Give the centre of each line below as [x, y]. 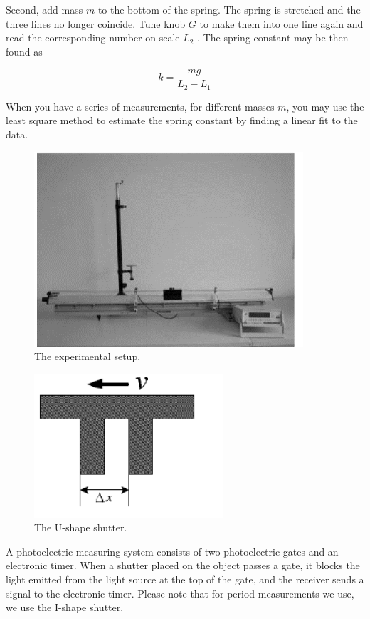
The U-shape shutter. [81, 527]
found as [24, 51]
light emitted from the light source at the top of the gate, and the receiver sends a [185, 579]
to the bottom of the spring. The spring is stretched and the [229, 9]
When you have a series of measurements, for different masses [140, 106]
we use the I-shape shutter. [65, 607]
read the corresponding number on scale [93, 37]
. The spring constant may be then [273, 37]
